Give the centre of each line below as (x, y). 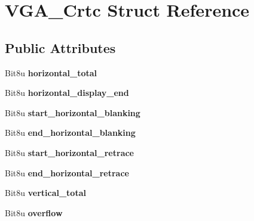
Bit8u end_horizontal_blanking (70, 133)
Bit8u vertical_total (45, 193)
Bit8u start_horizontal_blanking (73, 112)
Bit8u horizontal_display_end (67, 93)
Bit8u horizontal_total (51, 72)
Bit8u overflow (34, 212)
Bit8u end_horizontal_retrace (67, 172)
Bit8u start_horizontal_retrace (69, 152)
